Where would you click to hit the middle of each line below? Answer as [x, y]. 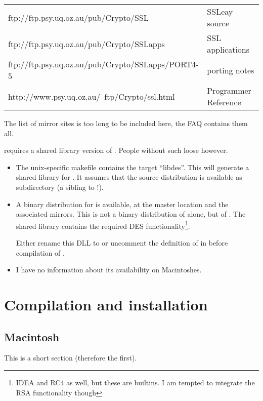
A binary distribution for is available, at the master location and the [122, 204]
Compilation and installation [106, 304]
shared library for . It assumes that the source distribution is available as [129, 177]
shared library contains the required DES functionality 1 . [103, 225]
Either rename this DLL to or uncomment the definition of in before [122, 243]
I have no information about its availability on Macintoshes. [109, 270]
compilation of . [40, 252]
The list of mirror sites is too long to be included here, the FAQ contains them [126, 123]
